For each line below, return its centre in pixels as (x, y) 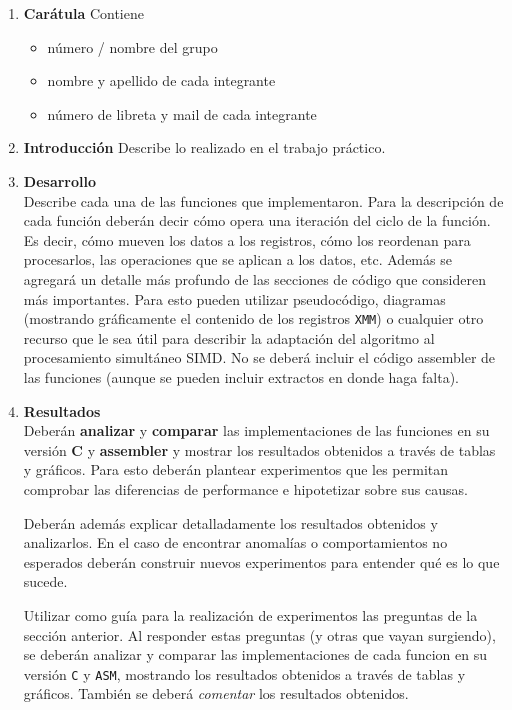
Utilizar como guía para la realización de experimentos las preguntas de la (250, 614)
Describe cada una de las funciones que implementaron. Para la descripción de (263, 200)
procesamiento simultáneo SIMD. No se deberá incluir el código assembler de (259, 357)
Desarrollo (60, 180)
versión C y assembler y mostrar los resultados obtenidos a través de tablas (259, 449)
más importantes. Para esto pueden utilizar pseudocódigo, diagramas (234, 298)
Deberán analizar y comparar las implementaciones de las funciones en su (256, 430)
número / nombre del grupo (132, 46)
